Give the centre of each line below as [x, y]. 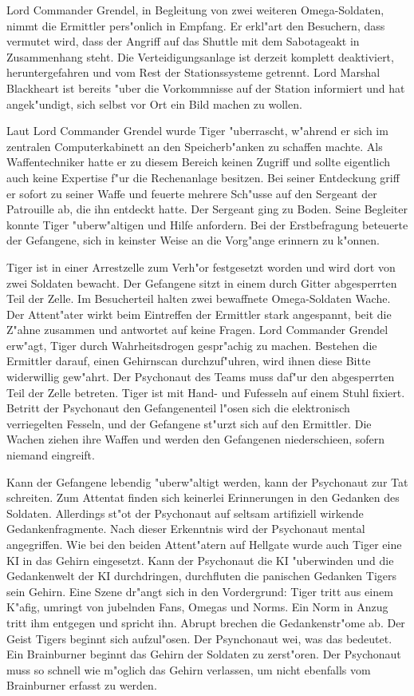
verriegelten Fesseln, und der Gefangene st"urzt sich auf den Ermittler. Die [189, 423]
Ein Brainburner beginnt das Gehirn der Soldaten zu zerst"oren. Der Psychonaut [204, 654]
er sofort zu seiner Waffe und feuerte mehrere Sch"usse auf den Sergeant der [192, 193]
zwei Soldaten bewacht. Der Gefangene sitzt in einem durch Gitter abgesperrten [202, 282]
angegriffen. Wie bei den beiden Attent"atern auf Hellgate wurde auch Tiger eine [204, 544]
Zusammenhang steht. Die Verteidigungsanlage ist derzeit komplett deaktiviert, [200, 56]
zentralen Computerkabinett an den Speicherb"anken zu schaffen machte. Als [195, 146]
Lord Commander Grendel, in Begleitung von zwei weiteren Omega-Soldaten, [195, 10]
